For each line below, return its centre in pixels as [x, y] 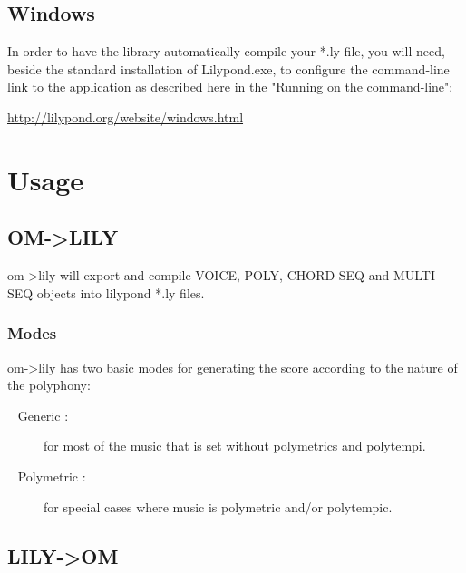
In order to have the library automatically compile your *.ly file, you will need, [226, 51]
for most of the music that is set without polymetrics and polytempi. [235, 446]
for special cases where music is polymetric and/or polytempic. [218, 506]
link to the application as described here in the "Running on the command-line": [230, 87]
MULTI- [416, 275]
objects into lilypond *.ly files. [121, 292]
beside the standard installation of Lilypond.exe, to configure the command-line [228, 68]
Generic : [43, 415]
